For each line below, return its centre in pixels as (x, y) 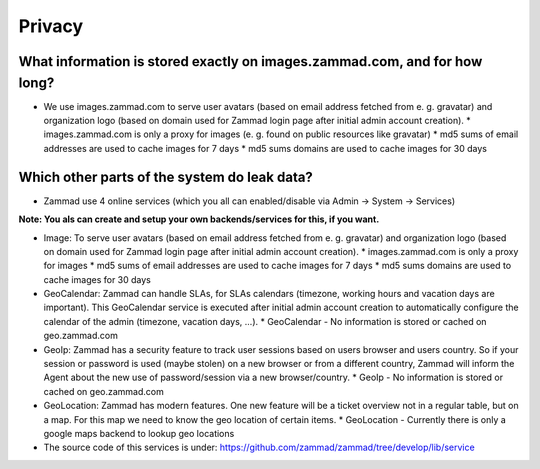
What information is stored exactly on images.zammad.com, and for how (250, 61)
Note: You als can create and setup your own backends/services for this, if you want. (199, 219)
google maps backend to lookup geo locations (139, 433)
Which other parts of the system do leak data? (166, 176)
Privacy (51, 26)
